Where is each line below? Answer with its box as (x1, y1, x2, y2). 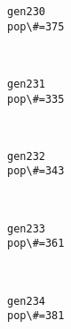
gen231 (7, 77, 45, 90)
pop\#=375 (7, 20, 65, 33)
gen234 (7, 294, 45, 308)
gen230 (7, 5, 45, 18)
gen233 (7, 222, 45, 235)
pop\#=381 (7, 309, 65, 323)
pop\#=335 (7, 92, 65, 105)
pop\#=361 (7, 237, 65, 250)
